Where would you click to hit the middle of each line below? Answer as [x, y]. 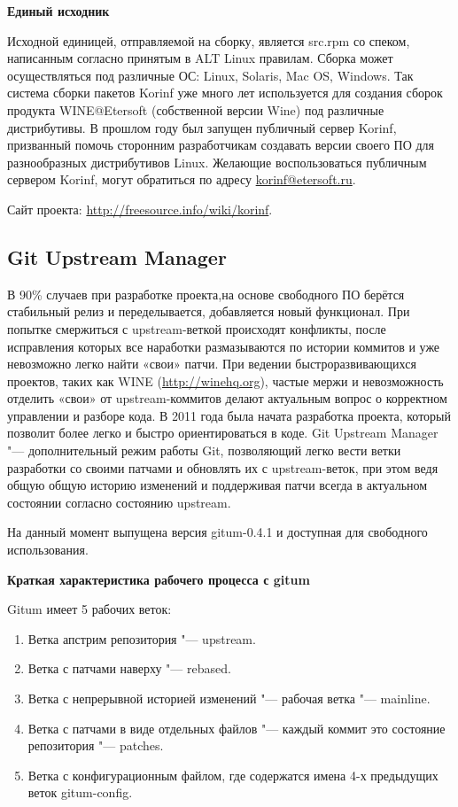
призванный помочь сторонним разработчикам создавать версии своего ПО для [221, 145]
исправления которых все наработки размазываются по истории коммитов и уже [224, 346]
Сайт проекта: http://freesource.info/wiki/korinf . [140, 209]
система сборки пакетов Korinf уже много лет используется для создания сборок [225, 93]
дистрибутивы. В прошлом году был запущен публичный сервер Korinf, [202, 127]
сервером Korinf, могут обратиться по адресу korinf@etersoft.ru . [182, 179]
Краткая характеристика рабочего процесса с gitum [159, 579]
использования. [48, 550]
